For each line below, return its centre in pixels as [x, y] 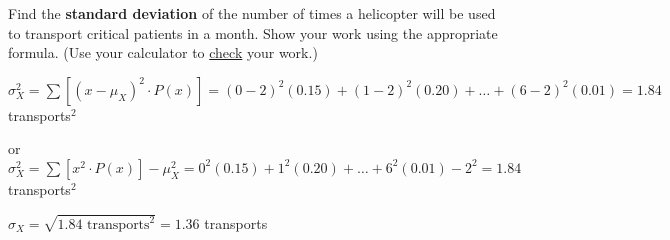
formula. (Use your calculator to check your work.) [163, 52]
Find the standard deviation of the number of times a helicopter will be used [252, 13]
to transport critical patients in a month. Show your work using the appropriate [253, 32]
